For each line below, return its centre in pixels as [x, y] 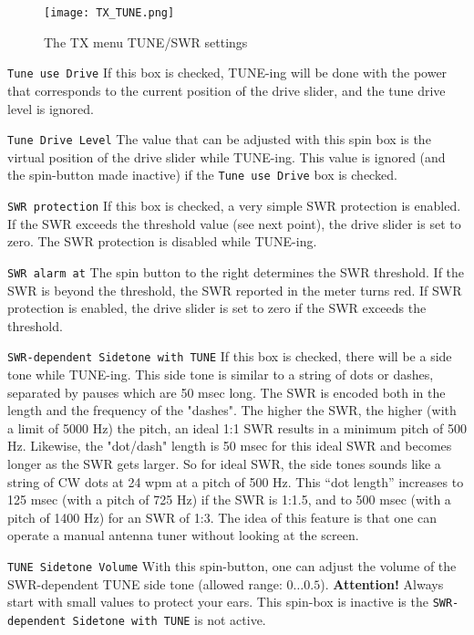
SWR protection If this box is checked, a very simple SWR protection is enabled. [234, 205]
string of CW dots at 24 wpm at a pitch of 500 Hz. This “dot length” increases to [236, 481]
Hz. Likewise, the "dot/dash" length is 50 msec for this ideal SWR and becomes [230, 446]
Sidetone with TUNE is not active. [169, 619]
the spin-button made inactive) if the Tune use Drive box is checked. [202, 175]
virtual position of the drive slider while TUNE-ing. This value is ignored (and [227, 156]
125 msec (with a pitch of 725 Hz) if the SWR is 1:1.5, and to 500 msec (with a [229, 500]
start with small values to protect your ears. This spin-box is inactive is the [218, 602]
